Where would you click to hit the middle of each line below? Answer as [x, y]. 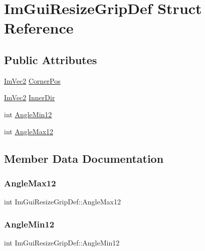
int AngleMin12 [28, 114]
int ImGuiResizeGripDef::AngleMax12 [62, 202]
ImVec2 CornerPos [32, 80]
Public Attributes [51, 59]
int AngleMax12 [29, 131]
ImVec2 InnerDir [30, 97]
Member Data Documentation [84, 158]
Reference [39, 28]
